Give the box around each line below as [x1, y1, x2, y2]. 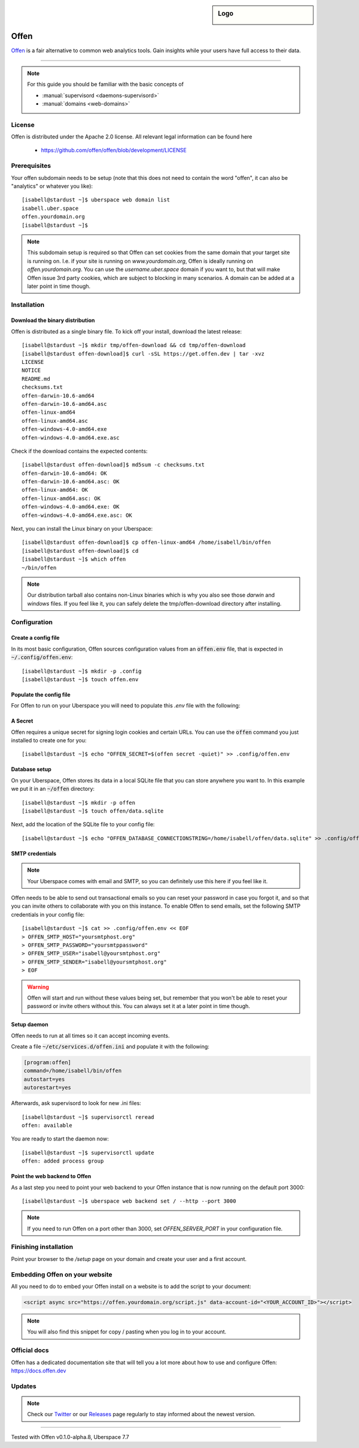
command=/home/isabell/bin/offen [23, 1067, 122, 1074]
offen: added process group [22, 1158, 104, 1164]
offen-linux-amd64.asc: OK [22, 495, 101, 502]
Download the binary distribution [11, 317, 95, 324]
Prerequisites [11, 162, 51, 170]
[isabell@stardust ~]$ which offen [22, 556, 126, 563]
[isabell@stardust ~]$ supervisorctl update [22, 1149, 155, 1156]
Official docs [11, 1346, 49, 1354]
